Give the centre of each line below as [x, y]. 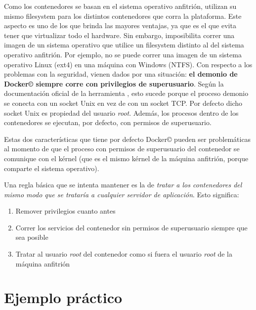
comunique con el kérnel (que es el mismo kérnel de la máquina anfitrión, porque [126, 158]
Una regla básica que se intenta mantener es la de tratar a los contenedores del [123, 185]
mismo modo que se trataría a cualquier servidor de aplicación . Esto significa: [122, 194]
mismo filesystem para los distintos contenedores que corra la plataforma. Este [123, 16]
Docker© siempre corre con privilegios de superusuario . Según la [114, 83]
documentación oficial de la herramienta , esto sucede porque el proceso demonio [126, 93]
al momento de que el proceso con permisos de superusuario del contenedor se [122, 149]
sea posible [32, 237]
